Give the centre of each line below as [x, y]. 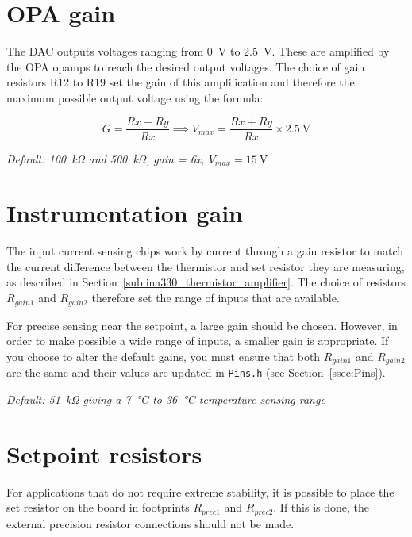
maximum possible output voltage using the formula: [135, 97]
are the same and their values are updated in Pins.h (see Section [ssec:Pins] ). [196, 372]
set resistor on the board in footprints [98, 507]
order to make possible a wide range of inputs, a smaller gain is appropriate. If [198, 341]
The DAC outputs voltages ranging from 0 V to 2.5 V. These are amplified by [198, 51]
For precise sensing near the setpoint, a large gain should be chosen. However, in [202, 325]
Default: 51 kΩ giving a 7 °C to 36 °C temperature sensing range [166, 399]
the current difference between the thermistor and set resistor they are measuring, [206, 266]
